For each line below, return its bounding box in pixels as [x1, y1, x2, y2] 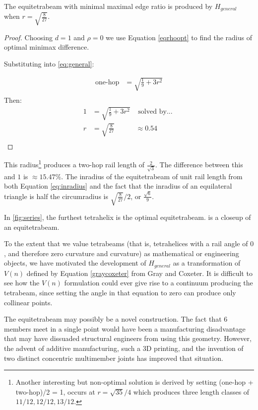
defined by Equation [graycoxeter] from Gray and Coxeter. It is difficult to [26, 268, 253, 278]
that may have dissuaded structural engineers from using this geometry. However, [4, 333, 252, 343]
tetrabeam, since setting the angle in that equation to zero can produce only [4, 287, 236, 297]
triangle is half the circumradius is [4, 191, 108, 201]
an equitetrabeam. [4, 221, 60, 232]
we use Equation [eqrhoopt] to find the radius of [106, 32, 252, 42]
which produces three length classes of [133, 386, 250, 397]
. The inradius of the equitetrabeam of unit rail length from [61, 171, 243, 181]
